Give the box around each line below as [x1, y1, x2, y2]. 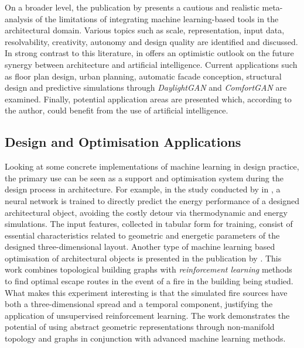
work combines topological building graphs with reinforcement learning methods [5, 263, 292, 275]
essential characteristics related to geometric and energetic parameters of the [5, 229, 280, 241]
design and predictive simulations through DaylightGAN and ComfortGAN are [5, 81, 287, 94]
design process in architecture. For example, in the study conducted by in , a [5, 183, 281, 195]
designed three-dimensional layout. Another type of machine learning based [5, 240, 275, 253]
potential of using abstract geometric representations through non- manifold [5, 321, 275, 333]
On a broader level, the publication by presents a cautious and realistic [5, 1, 259, 13]
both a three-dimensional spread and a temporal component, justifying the [5, 298, 273, 310]
